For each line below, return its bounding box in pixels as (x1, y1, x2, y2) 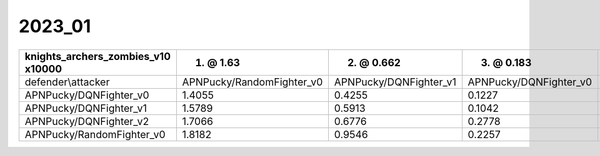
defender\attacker (24, 75, 110, 89)
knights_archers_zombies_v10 (24, 49, 171, 63)
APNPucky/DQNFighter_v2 (24, 114, 150, 128)
